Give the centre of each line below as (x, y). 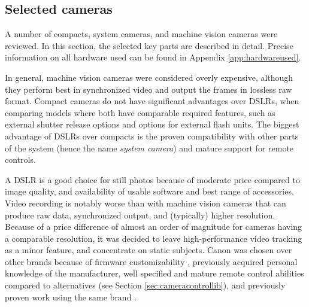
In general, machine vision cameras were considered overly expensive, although (149, 77)
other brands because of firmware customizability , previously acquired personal (151, 261)
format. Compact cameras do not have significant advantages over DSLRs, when (152, 101)
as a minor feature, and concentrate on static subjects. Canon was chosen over (149, 250)
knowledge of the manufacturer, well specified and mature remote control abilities (154, 273)
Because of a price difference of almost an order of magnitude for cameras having (154, 227)
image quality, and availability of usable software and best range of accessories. (149, 191)
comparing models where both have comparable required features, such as (140, 112)
